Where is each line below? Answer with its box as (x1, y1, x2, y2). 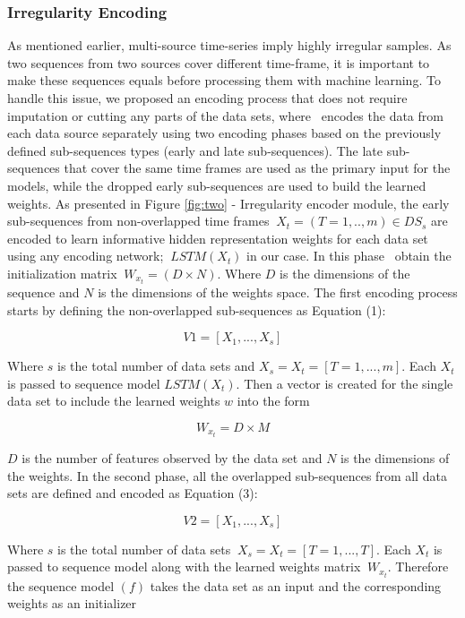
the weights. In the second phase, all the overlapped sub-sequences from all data (7, 466, 447, 485)
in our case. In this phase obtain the (246, 246, 452, 265)
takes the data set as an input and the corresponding (150, 576, 442, 595)
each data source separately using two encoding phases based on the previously (7, 124, 442, 142)
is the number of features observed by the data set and (22, 449, 323, 468)
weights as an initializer (7, 594, 137, 613)
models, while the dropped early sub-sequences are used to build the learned (7, 176, 426, 194)
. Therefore (387, 557, 449, 576)
